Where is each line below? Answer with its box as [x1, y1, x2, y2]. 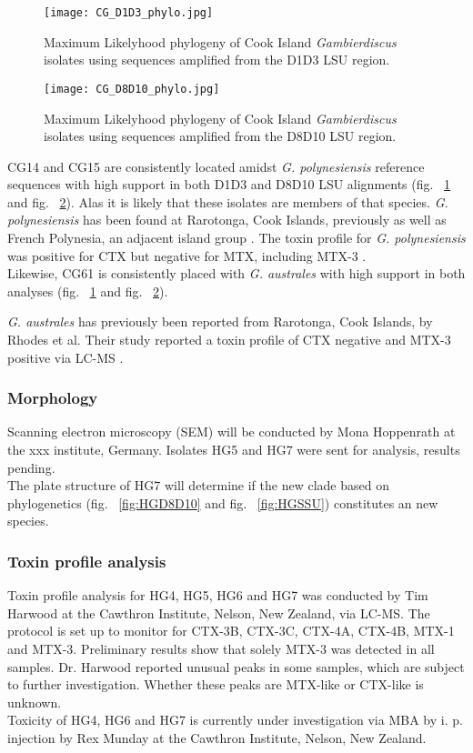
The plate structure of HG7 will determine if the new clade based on [7, 476, 389, 495]
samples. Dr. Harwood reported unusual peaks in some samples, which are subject [7, 657, 465, 676]
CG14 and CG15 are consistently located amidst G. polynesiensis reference [7, 156, 425, 176]
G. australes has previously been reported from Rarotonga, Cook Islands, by [7, 312, 433, 331]
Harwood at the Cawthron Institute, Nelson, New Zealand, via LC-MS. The [7, 603, 430, 622]
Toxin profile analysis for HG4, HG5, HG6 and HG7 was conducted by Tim [7, 586, 428, 605]
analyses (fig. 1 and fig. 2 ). [7, 281, 168, 300]
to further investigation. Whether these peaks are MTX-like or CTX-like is [7, 675, 424, 694]
